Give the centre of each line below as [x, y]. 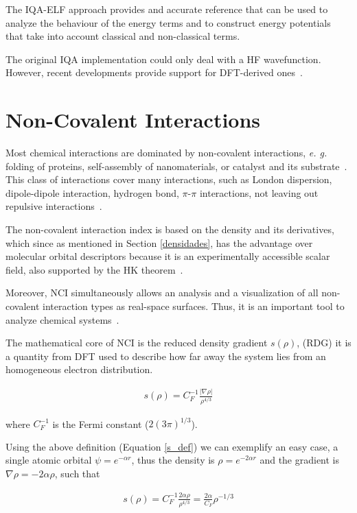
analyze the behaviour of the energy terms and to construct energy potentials [168, 22]
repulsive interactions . [54, 206]
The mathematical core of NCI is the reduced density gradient [137, 343]
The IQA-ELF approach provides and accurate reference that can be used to [167, 9]
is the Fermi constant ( [101, 423]
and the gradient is [300, 460]
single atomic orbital [49, 460]
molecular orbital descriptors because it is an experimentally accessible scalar [168, 256]
